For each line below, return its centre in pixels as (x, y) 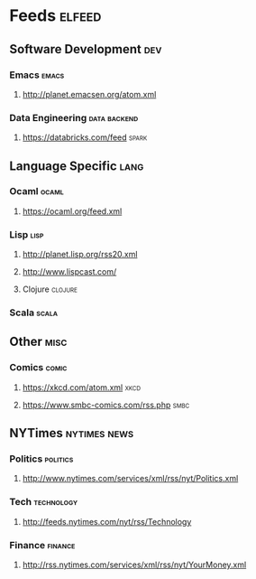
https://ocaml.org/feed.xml (72, 211)
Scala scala (34, 313)
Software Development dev (86, 49)
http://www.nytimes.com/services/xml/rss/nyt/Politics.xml (130, 479)
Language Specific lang (77, 166)
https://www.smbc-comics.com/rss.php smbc (106, 405)
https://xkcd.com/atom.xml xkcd (82, 387)
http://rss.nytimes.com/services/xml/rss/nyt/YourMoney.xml (134, 565)
